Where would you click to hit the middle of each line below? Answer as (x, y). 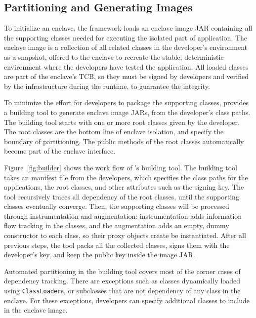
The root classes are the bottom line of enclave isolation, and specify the (114, 132)
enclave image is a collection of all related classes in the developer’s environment (126, 47)
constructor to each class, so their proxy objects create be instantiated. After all (125, 235)
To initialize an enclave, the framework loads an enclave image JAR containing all (128, 28)
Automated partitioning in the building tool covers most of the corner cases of (122, 271)
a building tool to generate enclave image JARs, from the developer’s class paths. (127, 112)
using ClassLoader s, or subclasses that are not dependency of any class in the (122, 291)
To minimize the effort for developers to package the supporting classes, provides (126, 102)
